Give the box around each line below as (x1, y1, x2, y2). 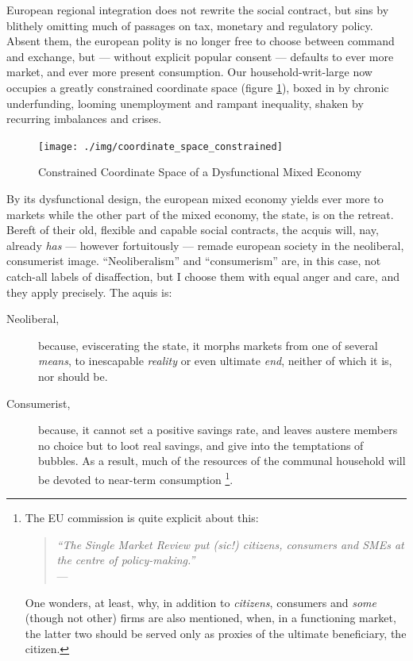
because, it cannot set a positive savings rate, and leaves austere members (38, 421, 398, 438)
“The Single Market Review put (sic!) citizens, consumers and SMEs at (56, 536, 404, 552)
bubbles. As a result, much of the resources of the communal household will (38, 452, 406, 469)
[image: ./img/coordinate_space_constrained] (38, 140, 283, 152)
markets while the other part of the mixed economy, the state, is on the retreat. (6, 206, 394, 222)
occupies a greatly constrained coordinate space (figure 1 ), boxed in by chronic (6, 79, 389, 95)
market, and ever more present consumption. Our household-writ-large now (6, 63, 372, 80)
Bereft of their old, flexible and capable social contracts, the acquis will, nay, (6, 221, 379, 238)
